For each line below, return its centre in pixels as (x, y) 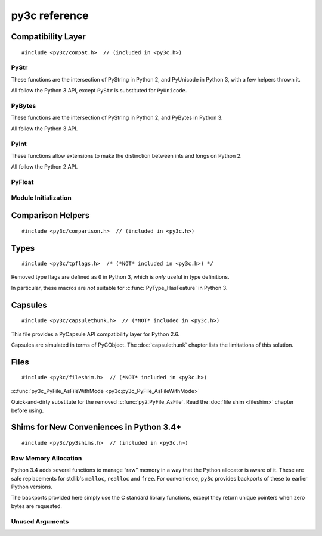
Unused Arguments (40, 521)
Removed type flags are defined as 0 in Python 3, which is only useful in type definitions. (120, 277)
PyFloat (22, 182)
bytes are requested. (37, 506)
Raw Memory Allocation (47, 458)
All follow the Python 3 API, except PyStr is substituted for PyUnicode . (99, 91)
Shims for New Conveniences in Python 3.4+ (96, 427)
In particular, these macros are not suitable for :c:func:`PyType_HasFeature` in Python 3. (119, 288)
